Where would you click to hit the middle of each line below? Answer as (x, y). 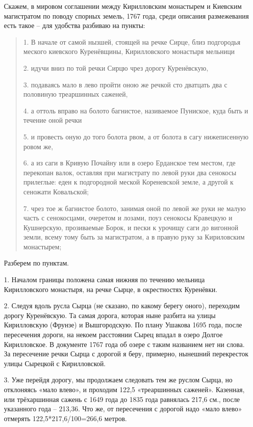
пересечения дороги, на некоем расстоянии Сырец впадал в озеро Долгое (114, 334)
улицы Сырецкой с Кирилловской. (55, 363)
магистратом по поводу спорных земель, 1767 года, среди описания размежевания (126, 15)
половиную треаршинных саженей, (76, 94)
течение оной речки (52, 120)
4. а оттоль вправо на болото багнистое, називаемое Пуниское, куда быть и (136, 110)
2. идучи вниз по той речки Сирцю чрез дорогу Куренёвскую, (116, 67)
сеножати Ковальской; (56, 191)
